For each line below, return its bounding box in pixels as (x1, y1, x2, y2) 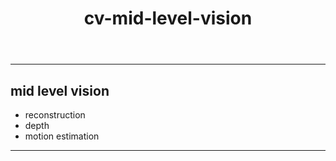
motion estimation (24, 130, 100, 142)
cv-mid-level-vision (83, 7, 253, 30)
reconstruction (24, 109, 86, 121)
